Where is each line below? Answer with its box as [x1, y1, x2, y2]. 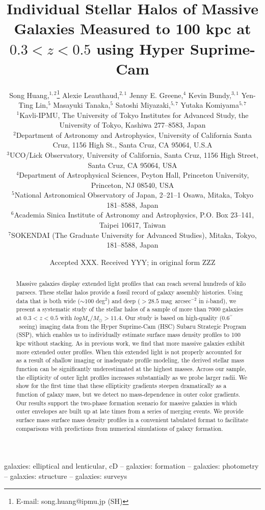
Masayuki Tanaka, [53, 99, 111, 110]
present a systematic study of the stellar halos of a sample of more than [16, 305, 206, 313]
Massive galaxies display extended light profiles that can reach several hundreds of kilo [16, 279, 246, 288]
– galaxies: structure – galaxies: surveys [4, 470, 127, 481]
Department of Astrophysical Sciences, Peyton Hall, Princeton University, [19, 169, 249, 180]
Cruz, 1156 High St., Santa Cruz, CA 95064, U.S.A [52, 139, 213, 150]
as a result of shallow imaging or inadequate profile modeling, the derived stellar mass [16, 356, 244, 365]
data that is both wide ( [16, 296, 81, 305]
